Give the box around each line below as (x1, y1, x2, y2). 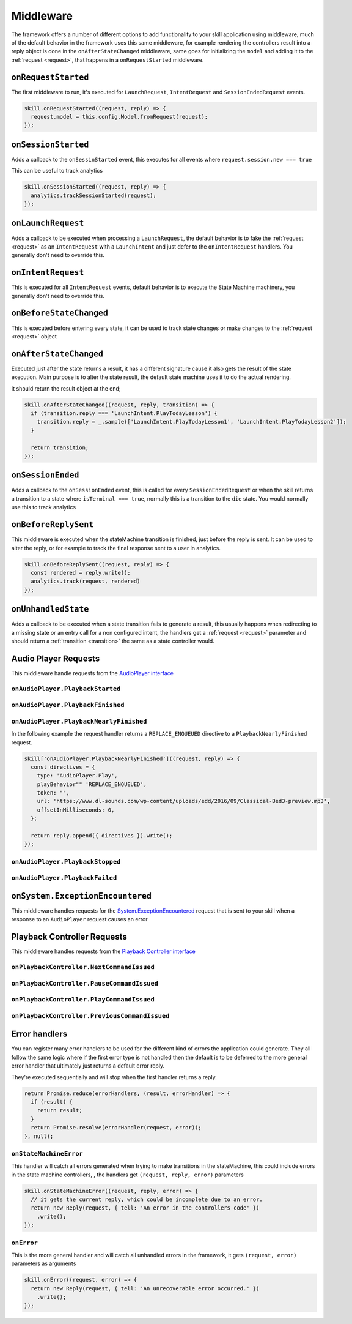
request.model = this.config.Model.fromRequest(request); (31, 113, 208, 120)
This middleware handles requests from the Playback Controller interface (11, 948, 196, 955)
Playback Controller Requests (11, 932, 128, 942)
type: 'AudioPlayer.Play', (37, 772, 119, 779)
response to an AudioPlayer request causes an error (11, 916, 148, 923)
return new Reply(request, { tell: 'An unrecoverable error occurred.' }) (31, 1285, 260, 1292)
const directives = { (31, 763, 96, 771)
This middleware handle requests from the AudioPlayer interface (11, 669, 174, 676)
